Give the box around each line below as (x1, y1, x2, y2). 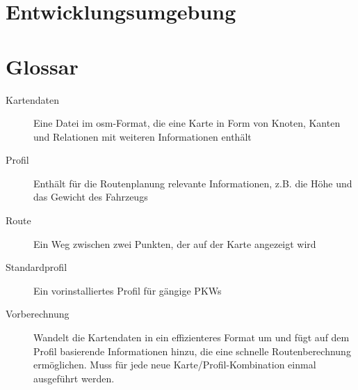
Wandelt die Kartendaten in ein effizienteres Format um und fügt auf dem (33, 330, 350, 345)
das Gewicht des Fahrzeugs (33, 189, 148, 204)
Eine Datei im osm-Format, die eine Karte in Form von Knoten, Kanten (33, 116, 341, 130)
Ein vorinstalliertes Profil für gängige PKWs (33, 283, 222, 297)
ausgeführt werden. (33, 370, 115, 385)
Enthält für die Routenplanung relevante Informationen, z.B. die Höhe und (33, 175, 352, 190)
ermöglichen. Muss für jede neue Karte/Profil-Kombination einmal (33, 357, 316, 372)
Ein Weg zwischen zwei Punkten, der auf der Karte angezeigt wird (33, 236, 316, 251)
